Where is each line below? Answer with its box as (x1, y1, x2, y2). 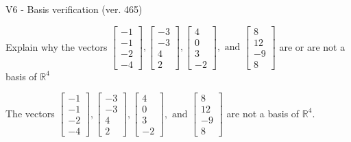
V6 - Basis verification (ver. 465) (5, 2, 143, 16)
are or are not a (279, 39, 346, 54)
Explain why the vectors (5, 39, 108, 54)
